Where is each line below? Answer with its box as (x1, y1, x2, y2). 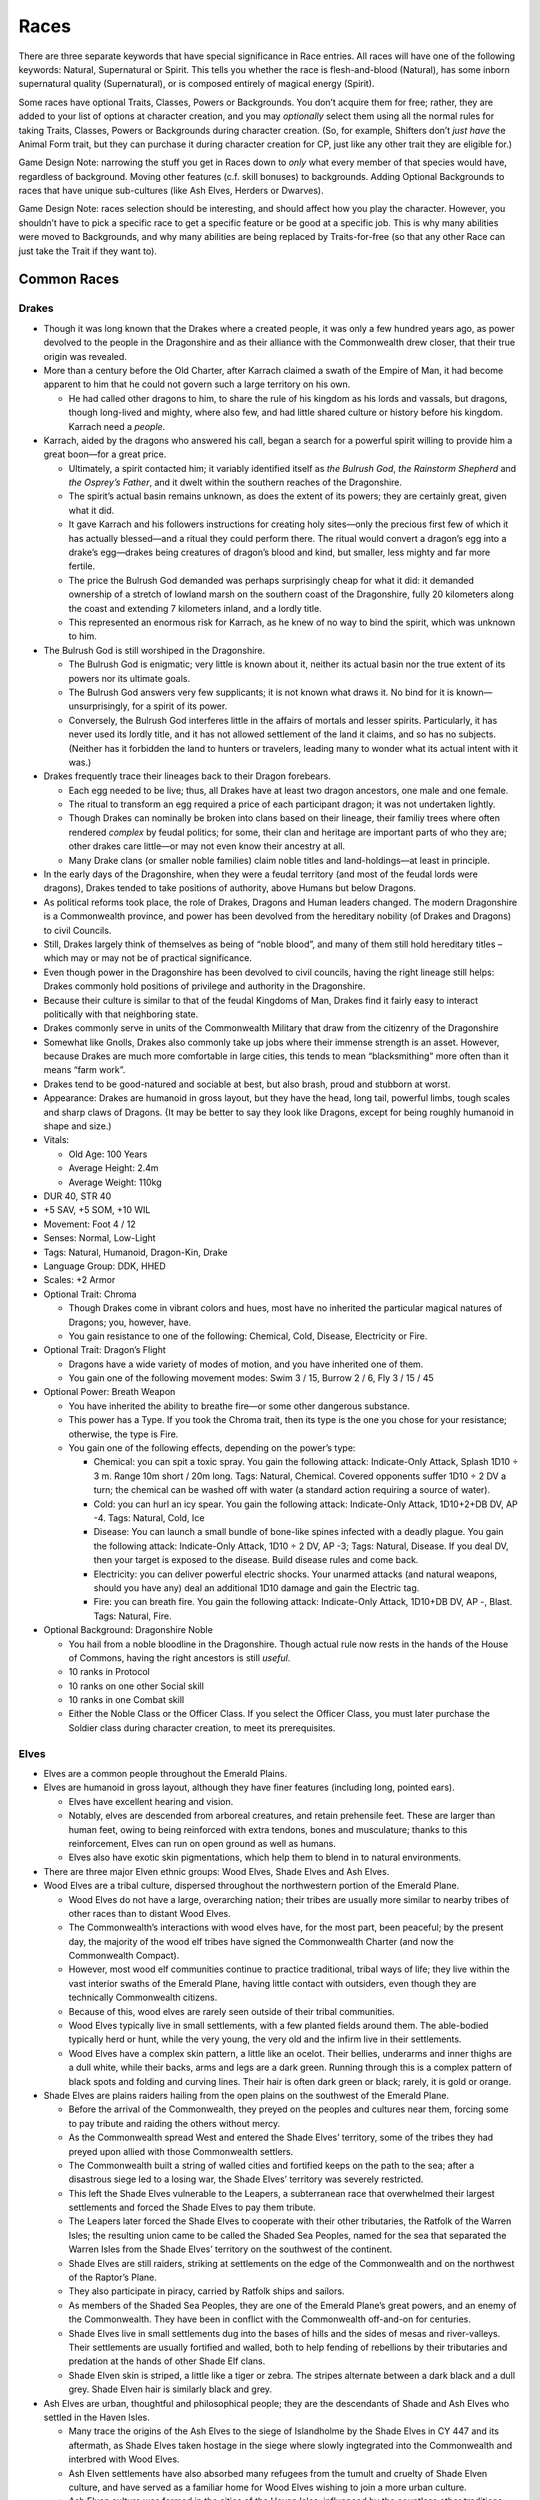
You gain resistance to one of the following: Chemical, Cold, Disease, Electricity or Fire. (68, 1330, 428, 1342)
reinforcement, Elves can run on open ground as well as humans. (68, 1837, 337, 1849)
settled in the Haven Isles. (43, 2411, 150, 2423)
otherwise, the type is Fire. (68, 1428, 179, 1440)
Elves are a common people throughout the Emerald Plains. (43, 1767, 288, 1779)
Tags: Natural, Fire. (93, 1610, 172, 1622)
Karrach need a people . (68, 420, 166, 432)
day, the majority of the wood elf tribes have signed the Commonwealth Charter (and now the (68, 1935, 454, 1947)
